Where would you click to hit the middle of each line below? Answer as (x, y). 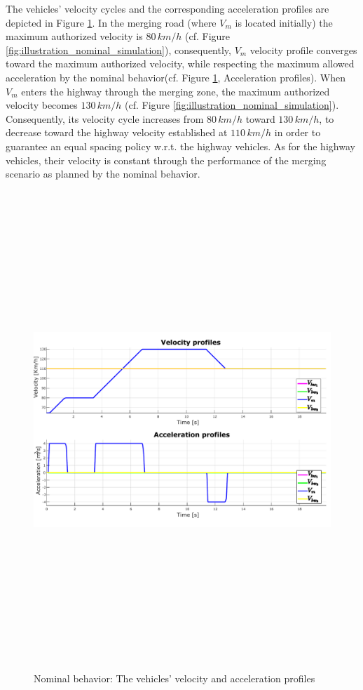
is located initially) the (284, 22)
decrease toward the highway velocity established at (117, 132)
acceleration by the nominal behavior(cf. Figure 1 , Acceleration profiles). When (176, 77)
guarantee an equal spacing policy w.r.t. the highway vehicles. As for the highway (180, 146)
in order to (297, 132)
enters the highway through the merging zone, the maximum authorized (176, 91)
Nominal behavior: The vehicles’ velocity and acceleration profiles (174, 678)
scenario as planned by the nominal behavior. (103, 174)
